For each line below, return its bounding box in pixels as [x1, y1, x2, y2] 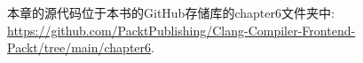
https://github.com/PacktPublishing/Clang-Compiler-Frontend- [7, 20, 356, 39]
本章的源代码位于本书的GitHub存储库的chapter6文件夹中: [7, 4, 335, 21]
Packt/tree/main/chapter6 [7, 38, 152, 57]
